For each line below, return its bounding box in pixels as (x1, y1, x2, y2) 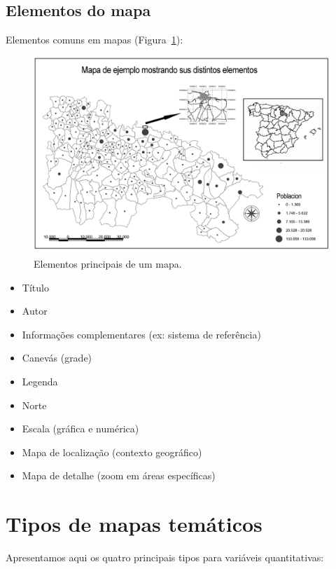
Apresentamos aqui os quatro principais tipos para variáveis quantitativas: (6, 550, 324, 565)
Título (22, 280, 49, 294)
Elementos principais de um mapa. (34, 256, 182, 270)
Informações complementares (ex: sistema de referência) (22, 327, 261, 341)
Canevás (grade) (22, 350, 92, 365)
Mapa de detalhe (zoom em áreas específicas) (22, 468, 216, 483)
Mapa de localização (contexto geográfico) (22, 444, 202, 459)
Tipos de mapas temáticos (6, 509, 262, 538)
